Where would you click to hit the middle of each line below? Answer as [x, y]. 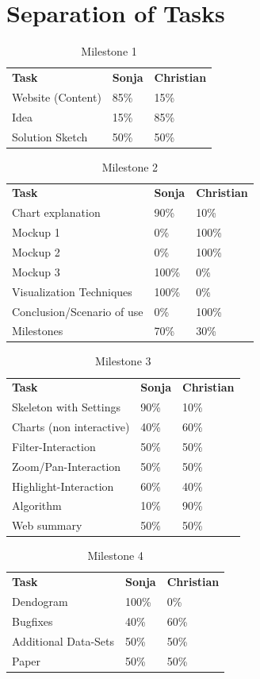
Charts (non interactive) [71, 426]
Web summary [47, 525]
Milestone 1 [109, 51]
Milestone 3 [123, 361]
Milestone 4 [115, 556]
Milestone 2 [130, 166]
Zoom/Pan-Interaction [67, 466]
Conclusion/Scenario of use [78, 311]
